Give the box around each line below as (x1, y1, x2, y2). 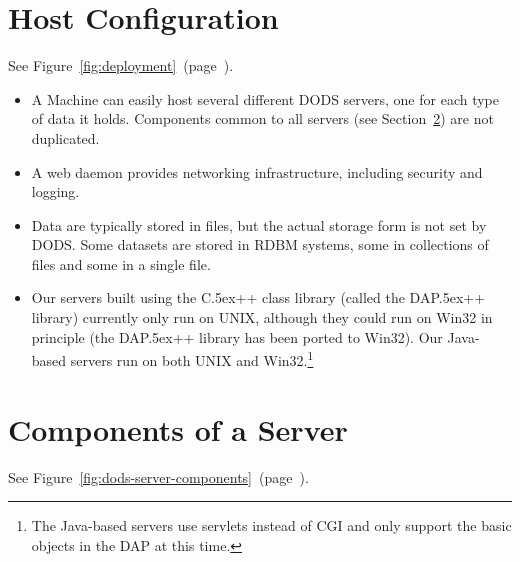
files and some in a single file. (31, 253, 211, 274)
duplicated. (31, 127, 100, 148)
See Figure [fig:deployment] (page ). (8, 55, 234, 76)
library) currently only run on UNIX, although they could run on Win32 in (31, 307, 493, 328)
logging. (31, 181, 80, 202)
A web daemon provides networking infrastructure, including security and (31, 161, 483, 182)
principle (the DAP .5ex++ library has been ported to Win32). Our (31, 326, 443, 347)
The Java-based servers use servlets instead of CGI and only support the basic (31, 515, 512, 536)
